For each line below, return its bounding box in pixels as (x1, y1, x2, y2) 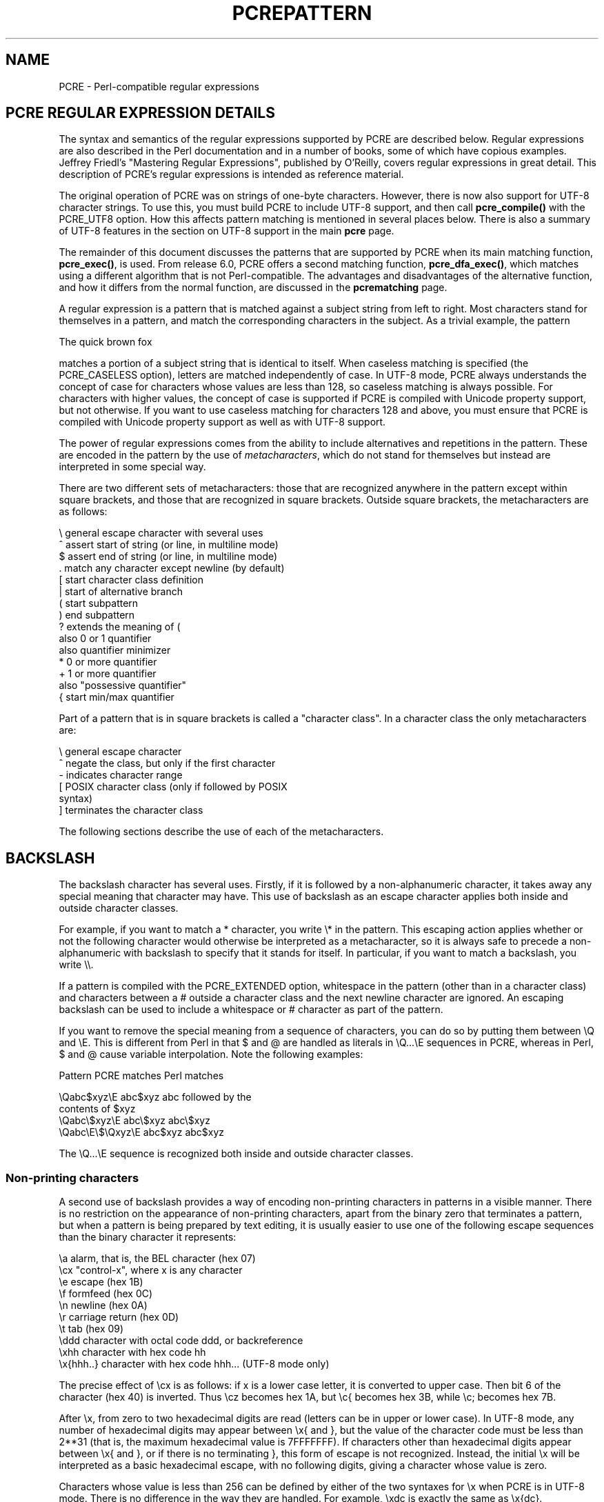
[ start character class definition (59, 574, 203, 586)
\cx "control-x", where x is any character (59, 1264, 243, 1276)
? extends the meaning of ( (59, 621, 181, 633)
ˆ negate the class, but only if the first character (59, 757, 276, 770)
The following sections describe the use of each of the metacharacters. (59, 825, 384, 838)
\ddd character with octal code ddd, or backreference (59, 1334, 303, 1347)
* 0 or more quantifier (59, 656, 157, 668)
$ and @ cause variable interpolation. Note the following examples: (59, 1048, 363, 1061)
